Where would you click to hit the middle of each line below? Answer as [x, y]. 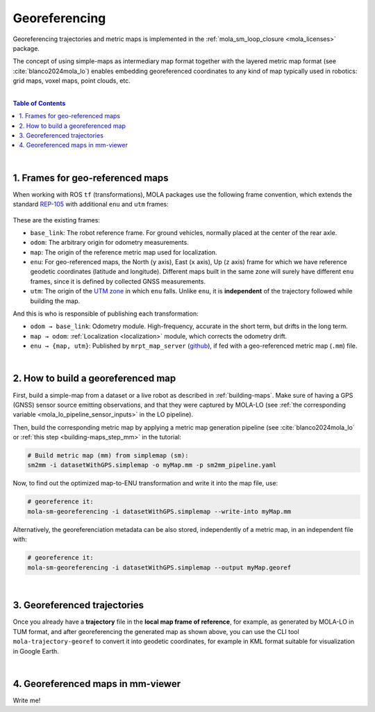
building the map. [55, 301]
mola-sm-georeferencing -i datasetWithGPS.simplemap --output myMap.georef [159, 567]
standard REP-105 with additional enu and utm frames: [91, 204]
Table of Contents [39, 103]
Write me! [27, 700]
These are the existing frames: [57, 220]
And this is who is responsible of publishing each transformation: [106, 314]
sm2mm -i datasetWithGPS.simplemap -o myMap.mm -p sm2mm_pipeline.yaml [152, 465]
